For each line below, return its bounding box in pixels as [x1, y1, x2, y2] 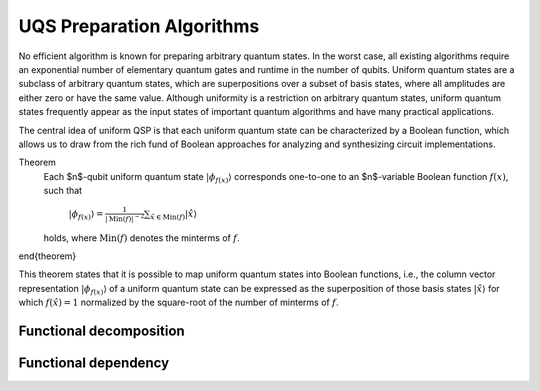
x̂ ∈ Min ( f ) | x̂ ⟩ [150, 208, 197, 222]
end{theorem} [18, 250, 77, 262]
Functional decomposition [18, 322, 185, 339]
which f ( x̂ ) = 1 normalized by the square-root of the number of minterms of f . [18, 296, 339, 309]
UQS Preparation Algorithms [18, 15, 260, 37]
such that [43, 185, 83, 197]
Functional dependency [18, 354, 170, 371]
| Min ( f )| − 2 [105, 212, 145, 224]
